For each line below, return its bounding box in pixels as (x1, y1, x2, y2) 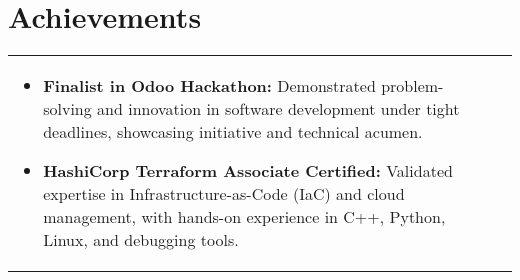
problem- (381, 74, 444, 98)
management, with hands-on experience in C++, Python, (43, 205, 446, 229)
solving (43, 97, 92, 121)
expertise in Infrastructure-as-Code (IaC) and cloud (43, 182, 405, 206)
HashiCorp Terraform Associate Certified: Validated (43, 159, 453, 183)
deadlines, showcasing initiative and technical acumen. (43, 120, 423, 144)
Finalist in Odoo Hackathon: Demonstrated (43, 74, 376, 98)
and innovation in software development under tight (97, 97, 460, 121)
